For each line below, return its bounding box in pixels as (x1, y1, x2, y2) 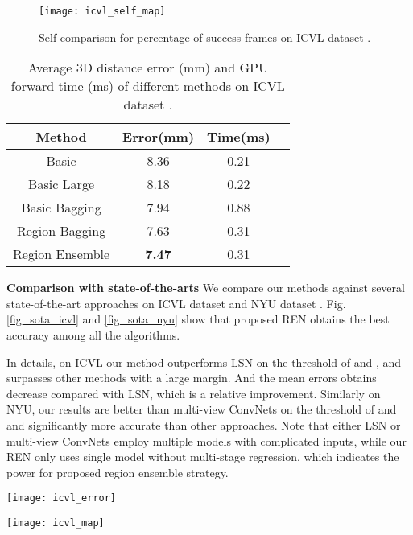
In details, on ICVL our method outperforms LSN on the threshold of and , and (6, 353, 402, 370)
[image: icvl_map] (6, 517, 105, 529)
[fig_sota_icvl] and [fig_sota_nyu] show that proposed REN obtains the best (6, 311, 390, 327)
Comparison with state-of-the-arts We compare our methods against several (6, 279, 405, 296)
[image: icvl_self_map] (39, 6, 166, 17)
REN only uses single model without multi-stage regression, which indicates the (6, 448, 399, 465)
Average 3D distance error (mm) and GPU (27, 58, 268, 77)
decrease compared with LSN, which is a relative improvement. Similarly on (6, 385, 381, 401)
